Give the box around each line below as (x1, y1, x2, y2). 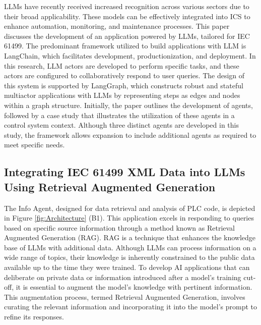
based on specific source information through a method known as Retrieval (4, 222, 235, 233)
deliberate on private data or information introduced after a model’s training (4, 272, 241, 282)
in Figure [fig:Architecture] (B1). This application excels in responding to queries (4, 212, 254, 223)
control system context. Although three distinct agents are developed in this (4, 120, 239, 130)
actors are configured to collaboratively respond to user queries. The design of (4, 70, 245, 81)
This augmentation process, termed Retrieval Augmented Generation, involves (4, 291, 245, 302)
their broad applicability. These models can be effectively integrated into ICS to (4, 11, 250, 21)
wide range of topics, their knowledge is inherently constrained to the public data (4, 252, 255, 262)
